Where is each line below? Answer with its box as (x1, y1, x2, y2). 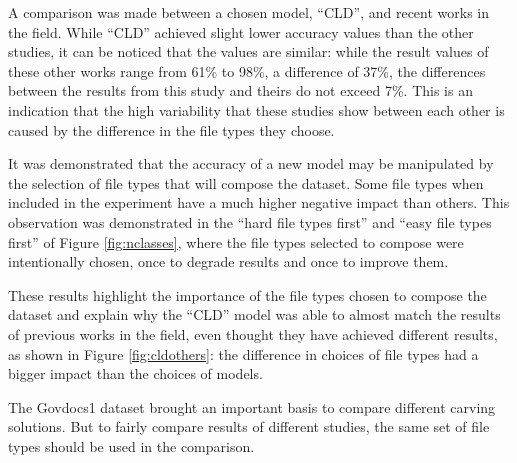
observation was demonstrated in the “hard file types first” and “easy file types (8, 211, 492, 232)
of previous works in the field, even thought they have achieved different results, (8, 323, 498, 344)
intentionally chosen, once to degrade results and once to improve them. (8, 251, 449, 272)
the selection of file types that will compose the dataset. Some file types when (8, 172, 484, 193)
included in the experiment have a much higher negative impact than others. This (8, 192, 510, 213)
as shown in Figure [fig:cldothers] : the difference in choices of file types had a (8, 343, 479, 364)
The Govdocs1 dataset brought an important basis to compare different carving (8, 396, 496, 417)
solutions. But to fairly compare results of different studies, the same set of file (8, 416, 490, 437)
